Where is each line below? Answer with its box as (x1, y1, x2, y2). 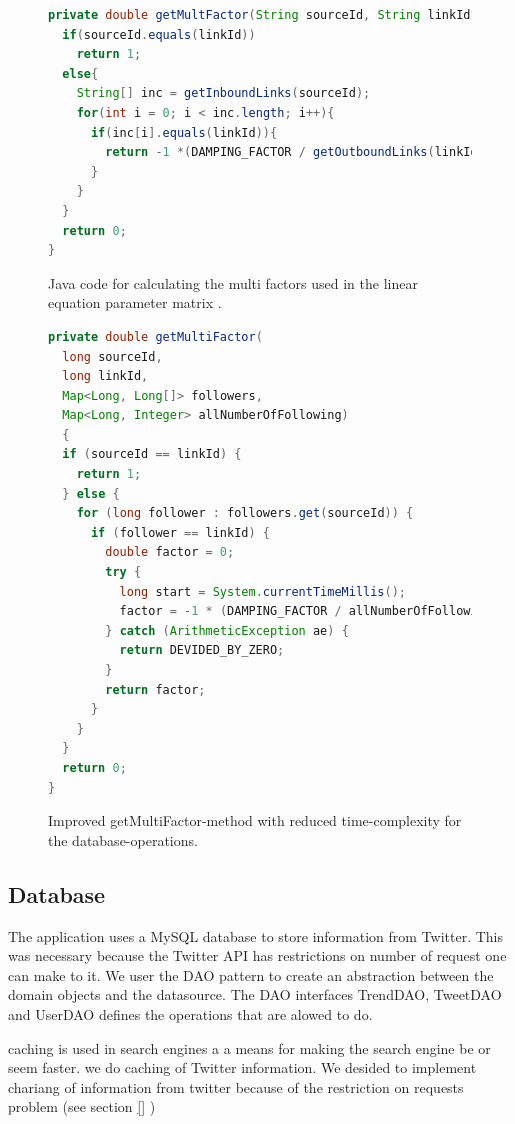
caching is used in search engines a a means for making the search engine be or (8, 1037, 491, 1058)
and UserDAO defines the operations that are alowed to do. (8, 1003, 373, 1024)
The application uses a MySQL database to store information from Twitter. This (8, 925, 504, 946)
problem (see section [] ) (8, 1096, 156, 1117)
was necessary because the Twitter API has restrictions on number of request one (8, 945, 507, 966)
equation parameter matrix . (48, 292, 222, 313)
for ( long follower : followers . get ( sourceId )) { (76, 506, 414, 521)
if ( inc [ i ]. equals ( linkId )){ (90, 125, 278, 140)
